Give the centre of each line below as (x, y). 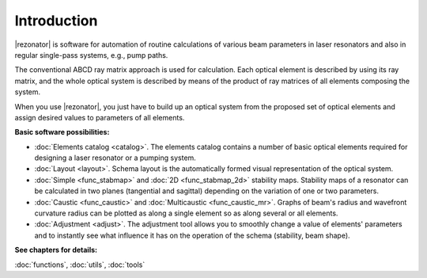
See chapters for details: (56, 250)
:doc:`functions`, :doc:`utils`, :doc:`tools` (80, 265)
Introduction (56, 21)
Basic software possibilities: (62, 132)
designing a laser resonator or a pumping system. (115, 158)
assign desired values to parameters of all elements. (100, 117)
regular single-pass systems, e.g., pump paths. (91, 55)
